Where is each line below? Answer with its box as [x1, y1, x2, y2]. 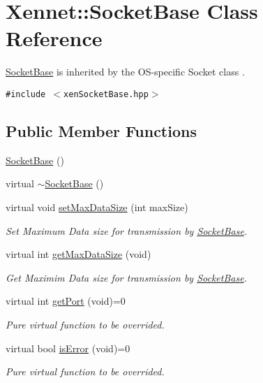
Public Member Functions [6, 120, 197, 141]
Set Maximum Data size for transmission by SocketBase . [6, 223, 248, 238]
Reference [6, 24, 103, 52]
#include [6, 89, 46, 99]
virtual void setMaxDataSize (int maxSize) [6, 199, 188, 214]
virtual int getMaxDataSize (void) [6, 247, 151, 261]
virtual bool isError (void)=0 [6, 340, 130, 355]
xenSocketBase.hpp [63, 89, 149, 99]
